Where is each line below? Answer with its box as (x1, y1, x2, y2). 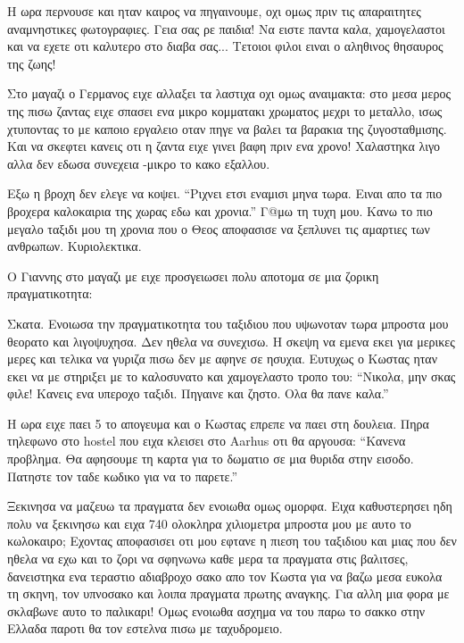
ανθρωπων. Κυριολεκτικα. (7, 237, 142, 255)
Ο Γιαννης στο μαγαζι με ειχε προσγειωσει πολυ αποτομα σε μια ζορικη (7, 266, 379, 285)
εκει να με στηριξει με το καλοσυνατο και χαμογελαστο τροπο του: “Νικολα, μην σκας (7, 366, 456, 385)
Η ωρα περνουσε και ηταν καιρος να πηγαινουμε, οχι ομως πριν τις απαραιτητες (7, 2, 421, 20)
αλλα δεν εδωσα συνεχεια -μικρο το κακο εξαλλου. (7, 154, 270, 172)
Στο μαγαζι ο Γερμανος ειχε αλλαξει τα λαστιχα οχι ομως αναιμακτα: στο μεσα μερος (7, 84, 452, 103)
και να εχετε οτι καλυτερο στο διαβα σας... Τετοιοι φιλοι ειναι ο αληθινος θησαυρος (7, 37, 443, 55)
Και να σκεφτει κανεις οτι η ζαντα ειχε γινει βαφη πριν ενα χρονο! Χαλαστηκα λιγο (7, 137, 441, 155)
